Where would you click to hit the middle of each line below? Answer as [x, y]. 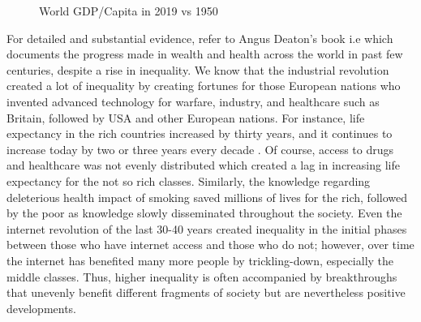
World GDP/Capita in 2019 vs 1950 [129, 11]
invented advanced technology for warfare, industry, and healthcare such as [193, 101]
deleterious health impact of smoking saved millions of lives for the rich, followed [207, 197]
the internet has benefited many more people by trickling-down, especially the [200, 260]
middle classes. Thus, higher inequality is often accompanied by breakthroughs [202, 276]
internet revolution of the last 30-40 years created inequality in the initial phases [207, 228]
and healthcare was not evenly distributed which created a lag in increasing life [203, 165]
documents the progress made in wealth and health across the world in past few [205, 54]
